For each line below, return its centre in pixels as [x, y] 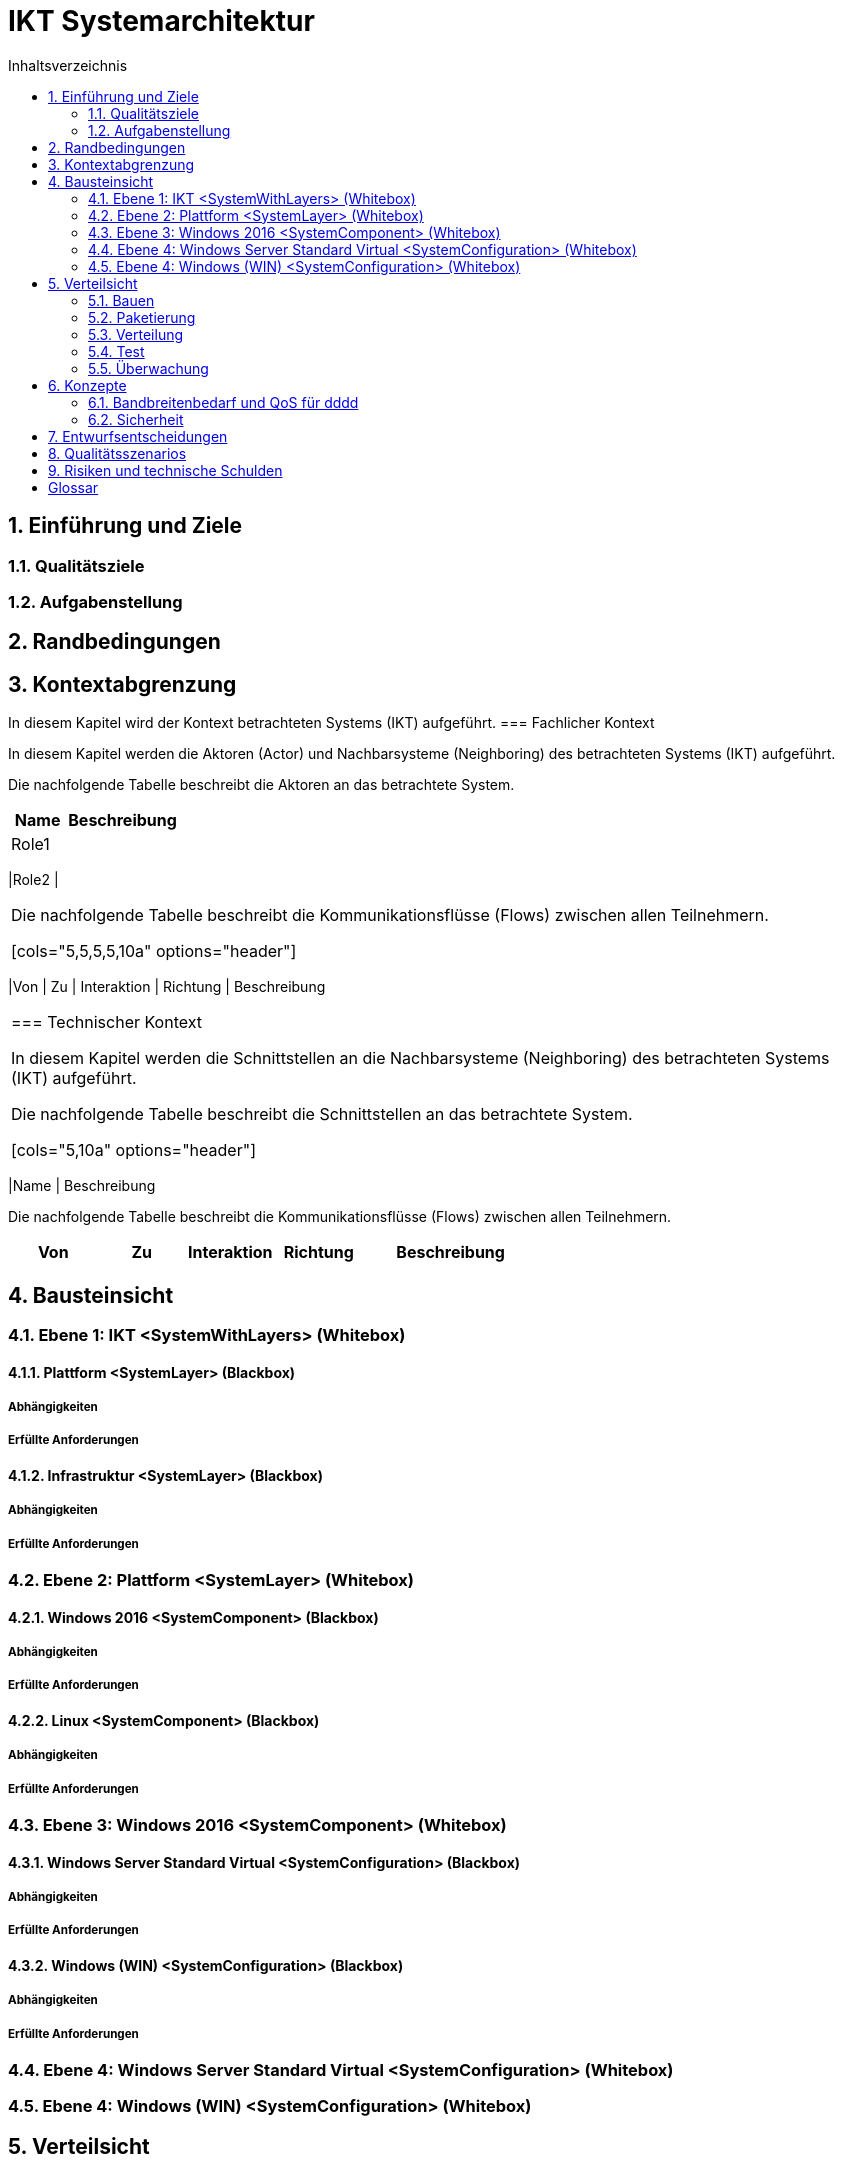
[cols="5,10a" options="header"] [133, 1150]
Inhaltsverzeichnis [68, 65]
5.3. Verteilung [136, 334]
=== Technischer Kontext [106, 1022]
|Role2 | [33, 880]
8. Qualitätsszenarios [117, 453]
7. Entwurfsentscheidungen [138, 436]
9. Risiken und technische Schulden [165, 470]
